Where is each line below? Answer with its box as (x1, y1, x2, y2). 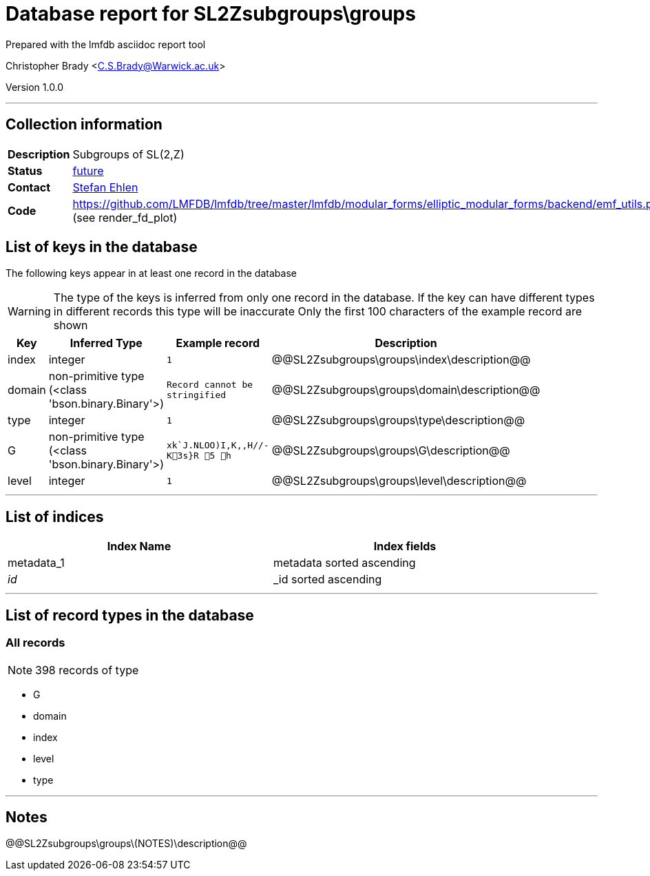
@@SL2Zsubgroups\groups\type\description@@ (271, 413, 525, 428)
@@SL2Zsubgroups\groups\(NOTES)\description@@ (6, 837, 247, 850)
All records (6, 636, 65, 650)
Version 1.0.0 (6, 81, 64, 93)
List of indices (6, 508, 104, 525)
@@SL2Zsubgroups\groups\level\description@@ (271, 474, 527, 488)
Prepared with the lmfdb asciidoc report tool (6, 38, 206, 50)
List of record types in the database (6, 606, 254, 624)
